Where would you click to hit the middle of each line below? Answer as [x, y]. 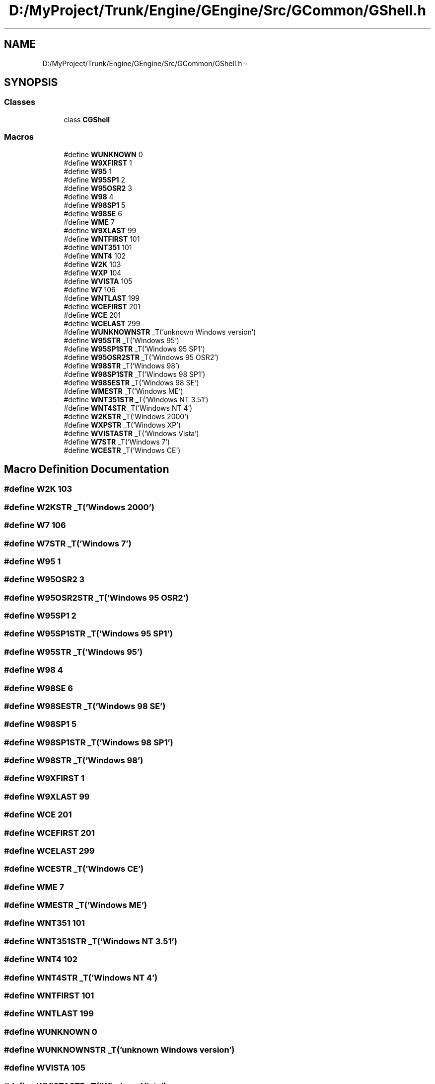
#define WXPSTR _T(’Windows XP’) [122, 425]
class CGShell [87, 119]
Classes [20, 102]
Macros [19, 137]
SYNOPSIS [31, 83]
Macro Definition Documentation [87, 469]
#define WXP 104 [93, 272]
